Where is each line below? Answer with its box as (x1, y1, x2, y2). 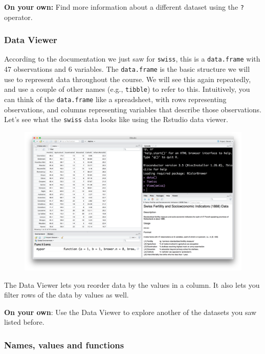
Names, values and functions (4, 338, 124, 351)
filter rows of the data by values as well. (4, 289, 129, 300)
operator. (4, 11, 33, 22)
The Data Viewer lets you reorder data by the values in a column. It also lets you (4, 279, 260, 290)
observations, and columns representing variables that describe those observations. (4, 104, 261, 114)
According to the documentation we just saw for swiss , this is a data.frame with (4, 53, 260, 64)
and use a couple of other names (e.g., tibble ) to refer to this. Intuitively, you (4, 84, 250, 94)
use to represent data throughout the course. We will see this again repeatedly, (4, 73, 251, 84)
